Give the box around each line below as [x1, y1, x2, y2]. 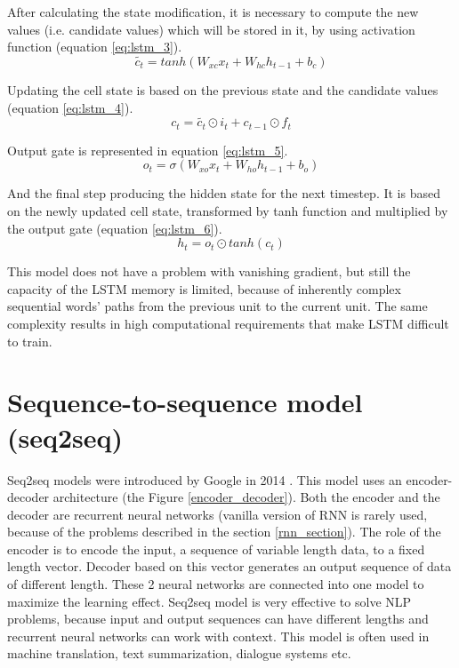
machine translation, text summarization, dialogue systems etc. [7, 644, 351, 663]
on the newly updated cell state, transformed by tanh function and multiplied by [7, 202, 448, 220]
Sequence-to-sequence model [7, 384, 363, 420]
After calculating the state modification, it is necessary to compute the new [7, 3, 419, 20]
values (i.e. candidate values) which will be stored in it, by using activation [7, 20, 415, 38]
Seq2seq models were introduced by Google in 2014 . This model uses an [7, 470, 402, 489]
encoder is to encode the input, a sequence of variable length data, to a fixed [7, 539, 425, 558]
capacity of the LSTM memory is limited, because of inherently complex [7, 279, 401, 298]
